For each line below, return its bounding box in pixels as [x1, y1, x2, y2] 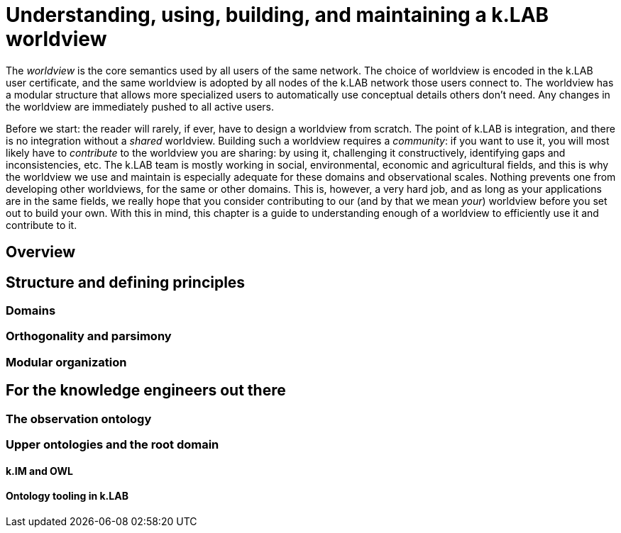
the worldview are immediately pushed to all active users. [6, 100, 275, 113]
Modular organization [6, 354, 127, 369]
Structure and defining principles [6, 273, 246, 291]
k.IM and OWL [6, 464, 73, 477]
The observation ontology [6, 411, 152, 426]
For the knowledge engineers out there [6, 381, 286, 400]
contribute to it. [6, 218, 77, 231]
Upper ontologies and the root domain [6, 437, 219, 451]
